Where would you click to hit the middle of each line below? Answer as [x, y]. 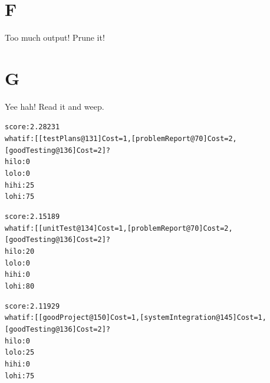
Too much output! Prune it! [55, 37]
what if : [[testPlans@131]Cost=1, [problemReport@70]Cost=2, [121, 139]
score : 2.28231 [32, 127]
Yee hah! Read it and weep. [55, 106]
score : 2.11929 [32, 306]
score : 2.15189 [32, 217]
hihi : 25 [20, 185]
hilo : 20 [20, 251]
